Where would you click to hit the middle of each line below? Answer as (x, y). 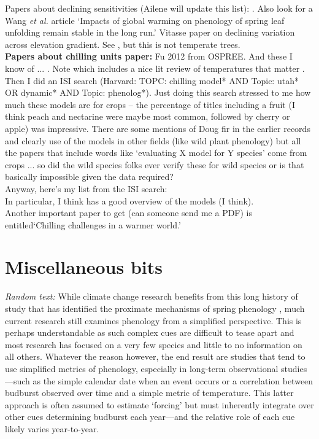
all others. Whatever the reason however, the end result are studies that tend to (155, 356)
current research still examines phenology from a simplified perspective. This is (153, 320)
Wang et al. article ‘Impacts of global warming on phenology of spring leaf (145, 20)
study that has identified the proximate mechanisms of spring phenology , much (155, 308)
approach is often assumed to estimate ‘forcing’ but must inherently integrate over (159, 404)
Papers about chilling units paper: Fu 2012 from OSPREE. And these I (149, 56)
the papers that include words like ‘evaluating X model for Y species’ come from (156, 153)
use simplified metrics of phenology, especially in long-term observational (142, 368)
